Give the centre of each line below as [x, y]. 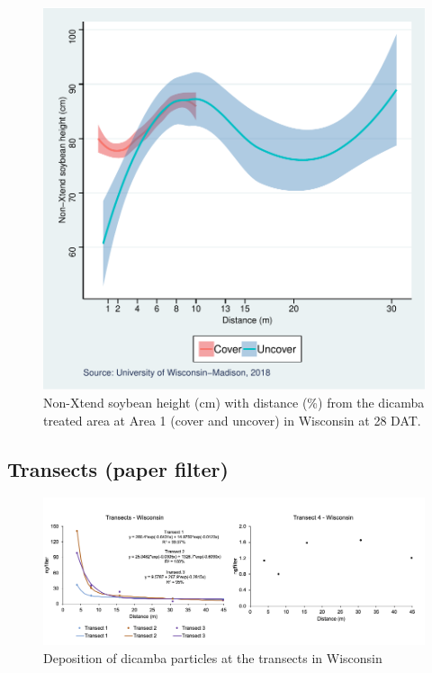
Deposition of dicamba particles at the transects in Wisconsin [213, 657]
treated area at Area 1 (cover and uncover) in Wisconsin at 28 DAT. [232, 420]
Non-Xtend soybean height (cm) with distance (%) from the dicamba [234, 402]
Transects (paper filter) [118, 468]
